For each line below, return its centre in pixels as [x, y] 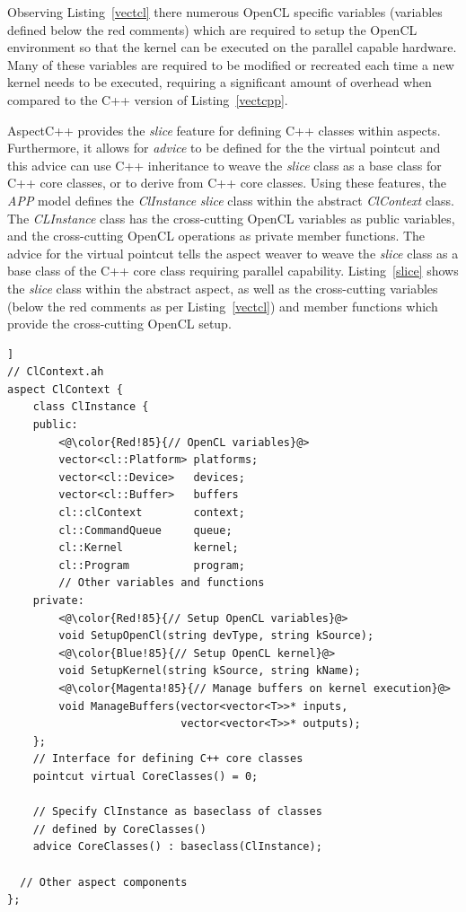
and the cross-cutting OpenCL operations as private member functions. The [216, 236]
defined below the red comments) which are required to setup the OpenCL [212, 29]
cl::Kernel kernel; [149, 548]
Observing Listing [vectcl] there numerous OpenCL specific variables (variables [225, 12]
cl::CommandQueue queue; [145, 530]
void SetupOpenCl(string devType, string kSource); [216, 636]
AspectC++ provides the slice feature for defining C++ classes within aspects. [224, 130]
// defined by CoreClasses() [119, 829]
